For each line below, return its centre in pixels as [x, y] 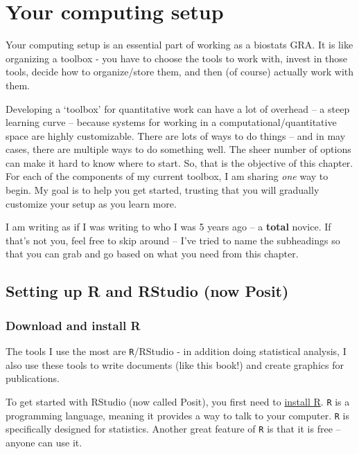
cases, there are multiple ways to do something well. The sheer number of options [178, 149]
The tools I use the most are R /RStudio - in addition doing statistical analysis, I [176, 351]
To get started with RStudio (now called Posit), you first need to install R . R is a [178, 401]
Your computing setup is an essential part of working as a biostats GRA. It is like [179, 45]
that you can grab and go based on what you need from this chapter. [152, 254]
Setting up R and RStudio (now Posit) [147, 291]
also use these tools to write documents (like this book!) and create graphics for [175, 364]
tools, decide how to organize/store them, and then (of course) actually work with [180, 72]
